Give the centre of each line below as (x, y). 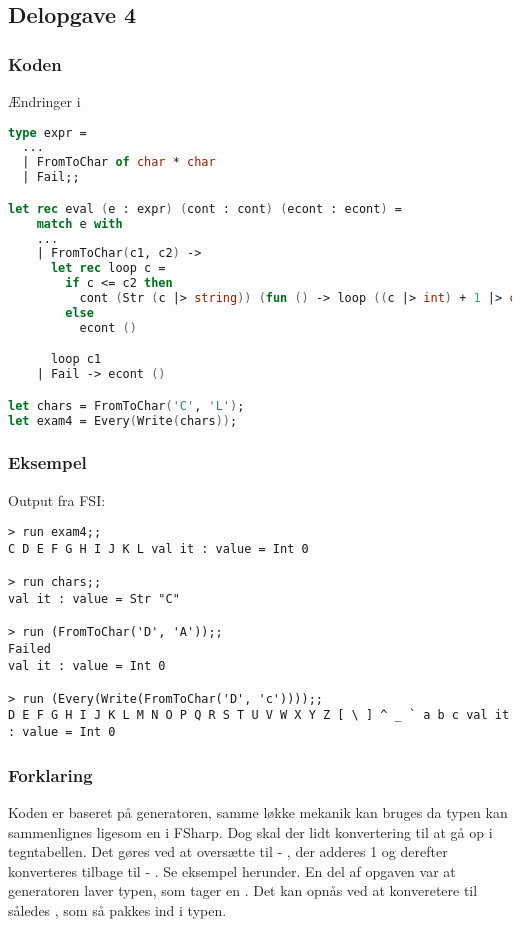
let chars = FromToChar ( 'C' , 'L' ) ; (126, 405)
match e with (79, 223)
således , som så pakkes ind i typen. (117, 909)
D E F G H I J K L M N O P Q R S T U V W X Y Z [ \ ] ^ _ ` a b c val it (259, 715)
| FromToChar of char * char (119, 162)
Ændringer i (44, 101)
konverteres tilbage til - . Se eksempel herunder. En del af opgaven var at (232, 870)
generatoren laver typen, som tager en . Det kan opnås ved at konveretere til (243, 890)
